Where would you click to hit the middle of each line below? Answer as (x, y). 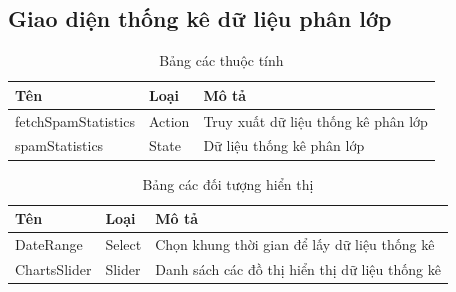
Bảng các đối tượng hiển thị (228, 183)
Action (169, 120)
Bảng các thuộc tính (221, 60)
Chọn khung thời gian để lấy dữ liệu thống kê (295, 244)
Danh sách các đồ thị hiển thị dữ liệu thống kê (298, 268)
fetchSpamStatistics (75, 120)
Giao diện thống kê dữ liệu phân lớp (200, 18)
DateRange (49, 244)
